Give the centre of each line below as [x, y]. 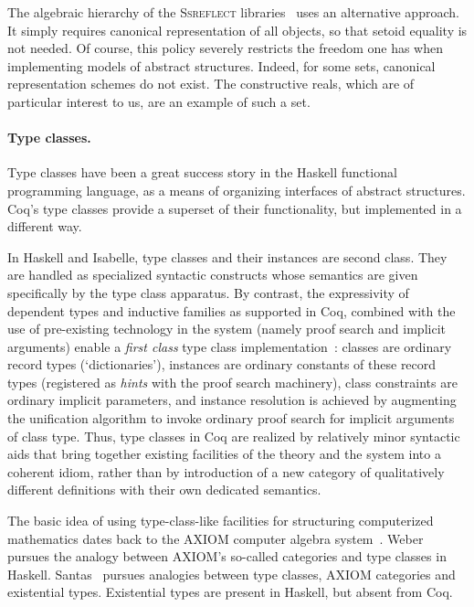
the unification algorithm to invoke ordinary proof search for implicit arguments [231, 418]
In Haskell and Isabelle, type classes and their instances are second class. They [227, 256]
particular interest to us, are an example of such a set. [159, 101]
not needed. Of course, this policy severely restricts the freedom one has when [226, 48]
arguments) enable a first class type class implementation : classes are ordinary [230, 346]
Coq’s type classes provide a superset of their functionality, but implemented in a [235, 208]
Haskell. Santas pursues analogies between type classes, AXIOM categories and [232, 574]
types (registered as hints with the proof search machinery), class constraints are [232, 382]
